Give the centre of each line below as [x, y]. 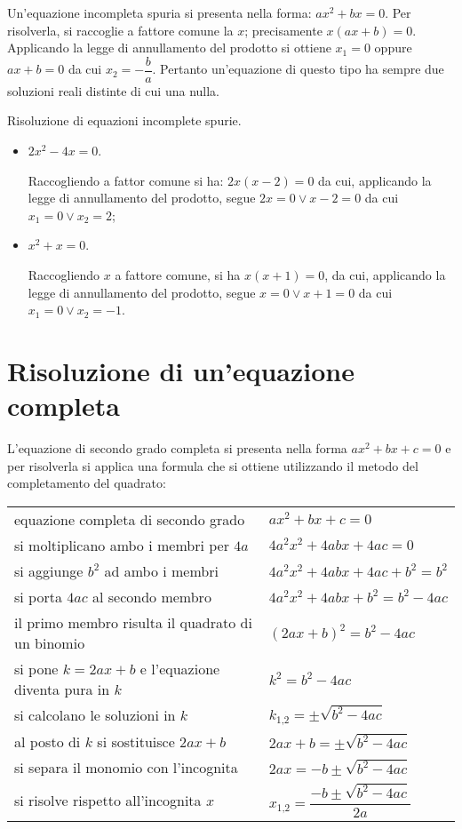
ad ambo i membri [161, 570]
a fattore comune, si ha [178, 275]
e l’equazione [180, 668]
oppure [393, 48]
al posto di [48, 741]
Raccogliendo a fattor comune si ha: [126, 180]
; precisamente [283, 30]
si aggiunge [49, 570]
